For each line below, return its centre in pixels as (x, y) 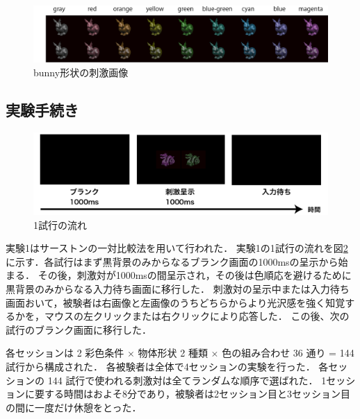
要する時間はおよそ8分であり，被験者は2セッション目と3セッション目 (192, 394)
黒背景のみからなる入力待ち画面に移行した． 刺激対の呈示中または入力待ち (178, 289)
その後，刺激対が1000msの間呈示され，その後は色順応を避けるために (195, 275)
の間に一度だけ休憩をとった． (74, 407)
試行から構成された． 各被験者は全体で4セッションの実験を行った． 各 (167, 366)
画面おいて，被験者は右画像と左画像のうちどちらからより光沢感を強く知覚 (175, 302)
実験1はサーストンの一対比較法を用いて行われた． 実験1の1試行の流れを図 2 (177, 248)
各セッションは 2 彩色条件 (65, 353)
